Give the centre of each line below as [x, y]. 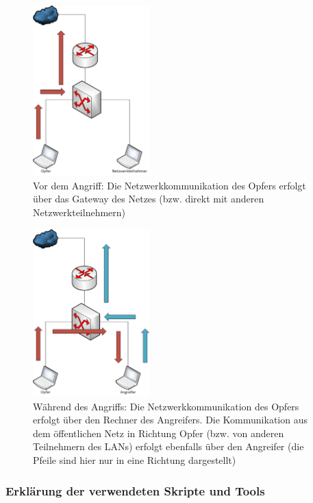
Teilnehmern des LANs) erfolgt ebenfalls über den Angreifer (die [168, 446]
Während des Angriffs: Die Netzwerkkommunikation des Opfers [166, 406]
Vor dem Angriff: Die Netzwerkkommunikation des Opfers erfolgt [170, 185]
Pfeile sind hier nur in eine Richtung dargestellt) [135, 460]
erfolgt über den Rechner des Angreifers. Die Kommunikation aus [170, 420]
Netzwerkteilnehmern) [79, 212]
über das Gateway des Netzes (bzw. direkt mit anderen [149, 199]
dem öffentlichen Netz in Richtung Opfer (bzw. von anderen [159, 433]
